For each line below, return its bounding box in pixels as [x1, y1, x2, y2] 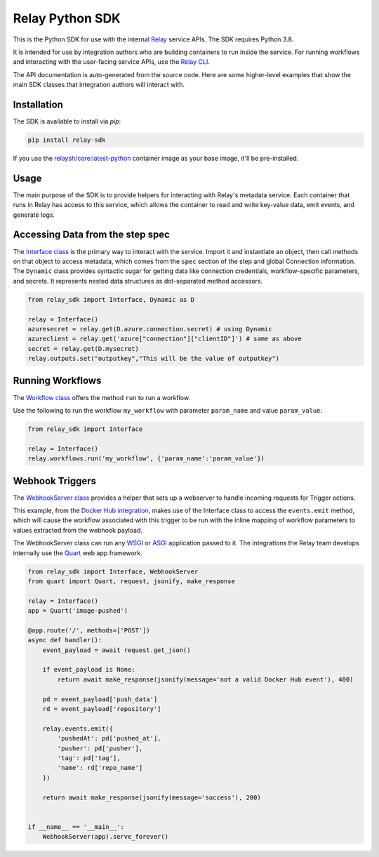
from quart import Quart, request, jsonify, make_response [27, 577, 235, 585]
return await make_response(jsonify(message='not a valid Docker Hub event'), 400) [57, 675, 354, 684]
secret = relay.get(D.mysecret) [27, 345, 140, 352]
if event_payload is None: [42, 665, 136, 674]
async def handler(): [27, 636, 102, 644]
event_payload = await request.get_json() [42, 646, 191, 654]
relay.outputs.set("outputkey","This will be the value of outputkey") [27, 354, 280, 363]
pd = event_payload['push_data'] [42, 695, 158, 703]
